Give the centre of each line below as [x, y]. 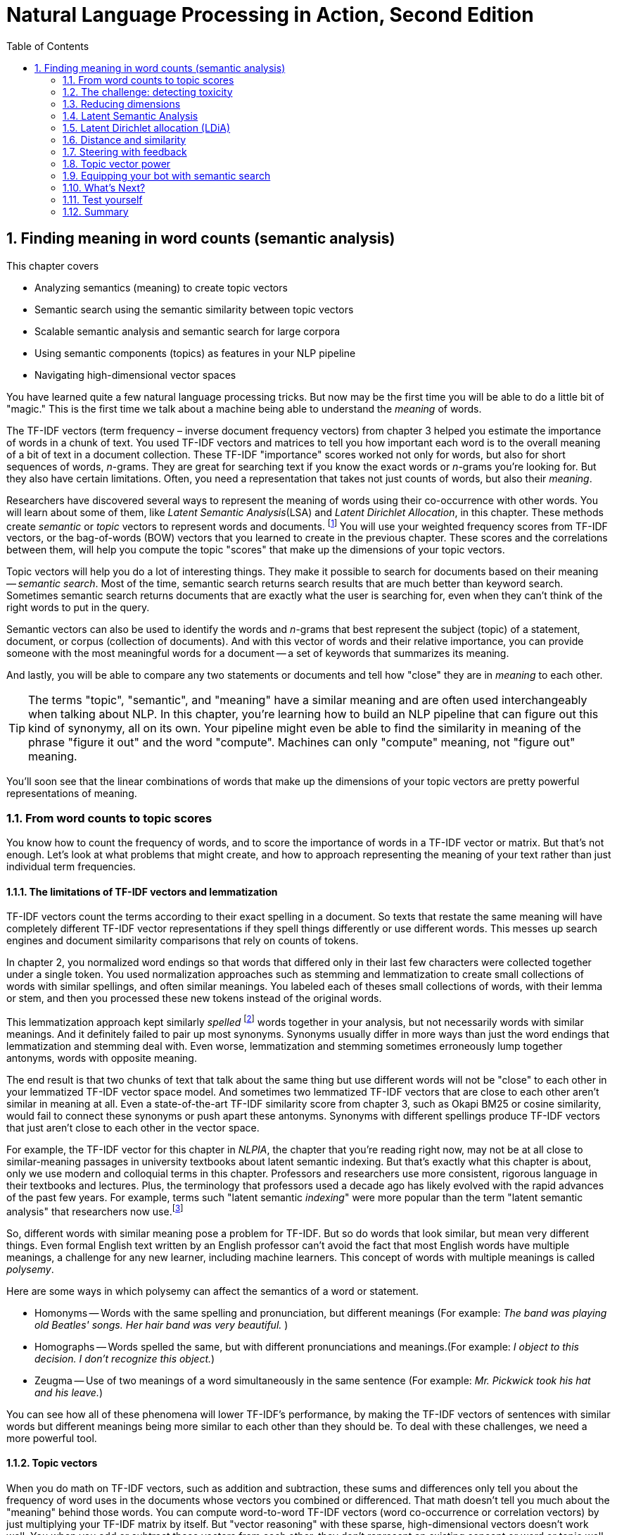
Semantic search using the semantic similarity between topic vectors [194, 309]
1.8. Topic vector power [117, 163]
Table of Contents [48, 46]
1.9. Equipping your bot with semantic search [167, 175]
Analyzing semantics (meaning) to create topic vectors [161, 287]
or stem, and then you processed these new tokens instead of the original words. [194, 998]
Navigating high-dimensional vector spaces [135, 375]
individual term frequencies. [71, 866]
